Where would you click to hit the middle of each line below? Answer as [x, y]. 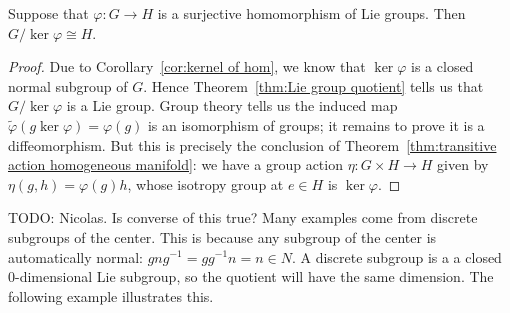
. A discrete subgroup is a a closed [396, 256]
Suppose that [48, 13]
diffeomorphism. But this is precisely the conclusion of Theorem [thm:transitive [252, 144]
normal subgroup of [68, 85]
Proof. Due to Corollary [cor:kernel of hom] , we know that [187, 66]
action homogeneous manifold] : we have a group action [175, 164]
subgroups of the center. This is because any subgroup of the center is [222, 236]
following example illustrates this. [111, 295]
